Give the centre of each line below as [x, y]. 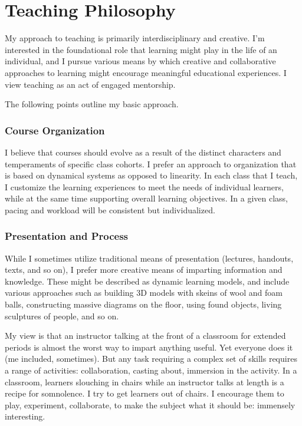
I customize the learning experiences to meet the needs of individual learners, [144, 186]
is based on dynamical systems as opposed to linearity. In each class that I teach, [151, 175]
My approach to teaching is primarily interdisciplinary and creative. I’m [135, 38]
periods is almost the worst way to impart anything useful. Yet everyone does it [149, 347]
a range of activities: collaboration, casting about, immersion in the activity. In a [151, 370]
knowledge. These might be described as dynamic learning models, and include [147, 281]
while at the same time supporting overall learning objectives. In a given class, [146, 198]
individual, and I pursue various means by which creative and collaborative [140, 61]
